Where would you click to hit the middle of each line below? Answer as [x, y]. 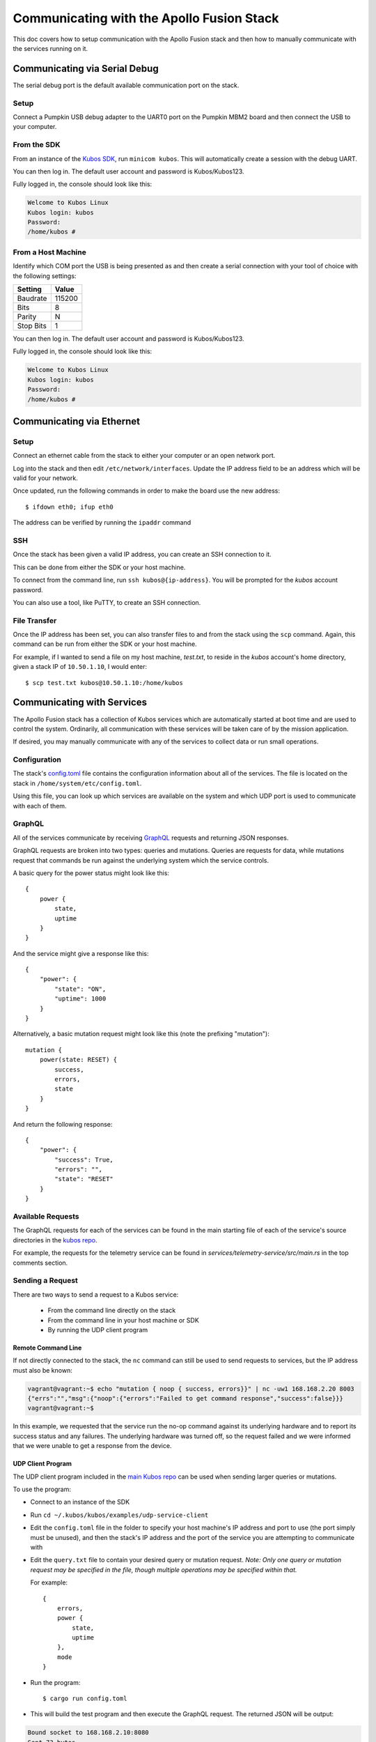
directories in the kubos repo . [55, 1240]
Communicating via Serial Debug [86, 69]
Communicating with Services [80, 703]
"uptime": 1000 [80, 999]
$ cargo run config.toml [85, 1699]
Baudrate [32, 298]
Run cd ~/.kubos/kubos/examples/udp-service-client [119, 1515]
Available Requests [46, 1217]
